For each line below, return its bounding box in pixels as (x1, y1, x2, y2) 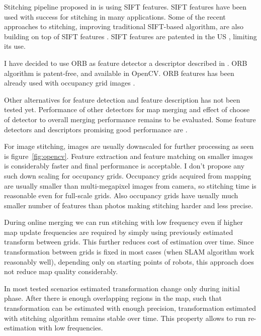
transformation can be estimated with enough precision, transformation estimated (4, 303, 256, 313)
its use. (4, 41, 26, 51)
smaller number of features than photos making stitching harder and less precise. (4, 200, 253, 210)
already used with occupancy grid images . (4, 77, 135, 88)
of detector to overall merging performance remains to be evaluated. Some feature (4, 114, 256, 124)
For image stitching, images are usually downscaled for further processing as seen (4, 141, 254, 151)
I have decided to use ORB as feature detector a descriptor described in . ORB (4, 57, 247, 68)
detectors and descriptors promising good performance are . (4, 124, 188, 134)
